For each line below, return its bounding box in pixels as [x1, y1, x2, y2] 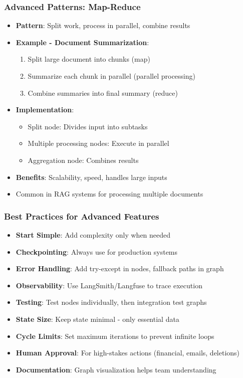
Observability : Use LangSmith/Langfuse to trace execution [16, 280, 202, 290]
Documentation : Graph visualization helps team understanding [16, 364, 216, 374]
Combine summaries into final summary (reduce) [28, 87, 178, 98]
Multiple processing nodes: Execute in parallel [28, 138, 169, 148]
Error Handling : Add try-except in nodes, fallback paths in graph [16, 263, 224, 274]
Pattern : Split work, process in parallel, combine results [16, 20, 190, 31]
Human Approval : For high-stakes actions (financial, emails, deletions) [16, 347, 240, 358]
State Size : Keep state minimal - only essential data [16, 313, 179, 324]
